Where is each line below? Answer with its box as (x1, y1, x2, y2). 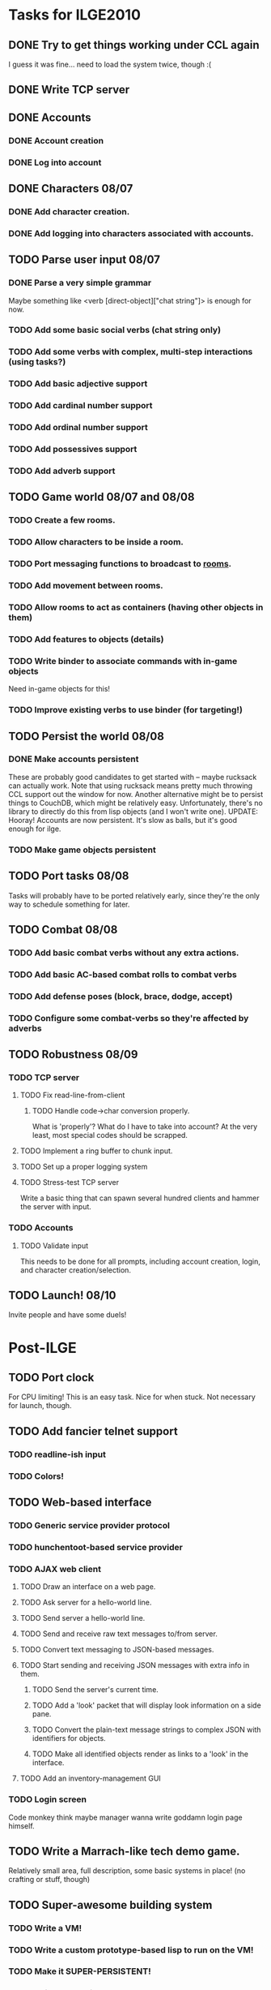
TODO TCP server (8, 1071, 80, 1083)
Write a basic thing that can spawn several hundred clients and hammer (19, 1193, 260, 1203)
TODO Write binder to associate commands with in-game (8, 655, 238, 666)
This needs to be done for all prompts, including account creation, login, (19, 1256, 260, 1266)
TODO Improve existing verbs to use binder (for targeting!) (8, 704, 243, 716)
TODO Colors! (8, 1471, 65, 1482)
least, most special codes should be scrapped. (32, 1131, 188, 1140)
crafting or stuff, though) (8, 1875, 91, 1884)
